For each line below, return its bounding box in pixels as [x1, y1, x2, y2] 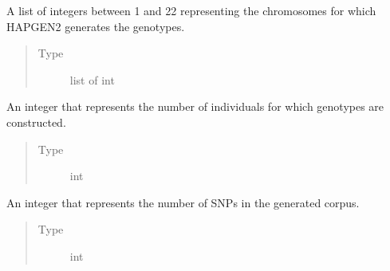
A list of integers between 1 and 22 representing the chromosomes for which [6, 2, 376, 18]
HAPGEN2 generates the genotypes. [6, 18, 185, 34]
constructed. [6, 113, 66, 130]
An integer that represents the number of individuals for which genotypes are [6, 98, 384, 115]
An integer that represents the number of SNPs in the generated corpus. [6, 194, 360, 210]
